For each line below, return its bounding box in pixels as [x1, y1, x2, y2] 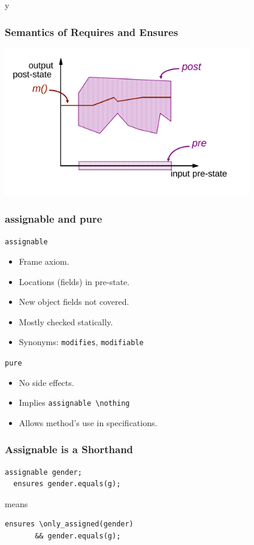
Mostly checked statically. [19, 315, 113, 328]
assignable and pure [5, 211, 102, 226]
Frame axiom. [19, 254, 69, 267]
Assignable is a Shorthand [5, 442, 134, 457]
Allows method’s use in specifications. [19, 416, 158, 429]
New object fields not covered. [19, 295, 129, 308]
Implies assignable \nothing [19, 396, 130, 409]
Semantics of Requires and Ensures [5, 24, 179, 39]
